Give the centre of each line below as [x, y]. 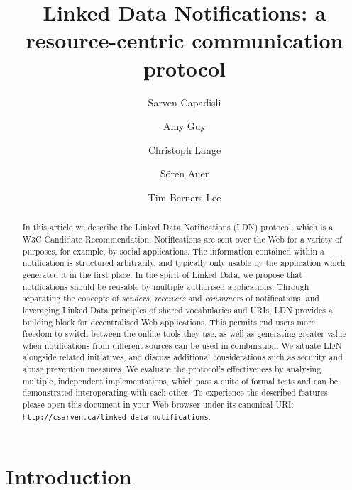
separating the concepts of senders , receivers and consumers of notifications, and [171, 298]
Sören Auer [185, 173]
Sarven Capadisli [185, 102]
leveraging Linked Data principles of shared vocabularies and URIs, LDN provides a [177, 310]
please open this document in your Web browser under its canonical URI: [158, 405]
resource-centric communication [185, 40]
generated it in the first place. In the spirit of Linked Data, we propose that [162, 274]
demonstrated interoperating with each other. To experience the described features [175, 392]
